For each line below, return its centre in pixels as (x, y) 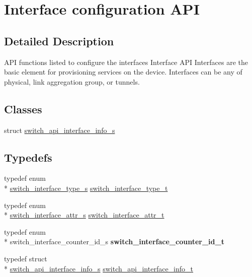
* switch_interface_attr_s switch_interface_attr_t (84, 215)
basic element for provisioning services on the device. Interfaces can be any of (123, 72)
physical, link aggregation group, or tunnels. (72, 81)
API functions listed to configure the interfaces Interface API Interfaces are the (126, 62)
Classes (23, 109)
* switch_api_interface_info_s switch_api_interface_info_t (99, 268)
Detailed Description (59, 41)
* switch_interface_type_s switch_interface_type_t (86, 188)
